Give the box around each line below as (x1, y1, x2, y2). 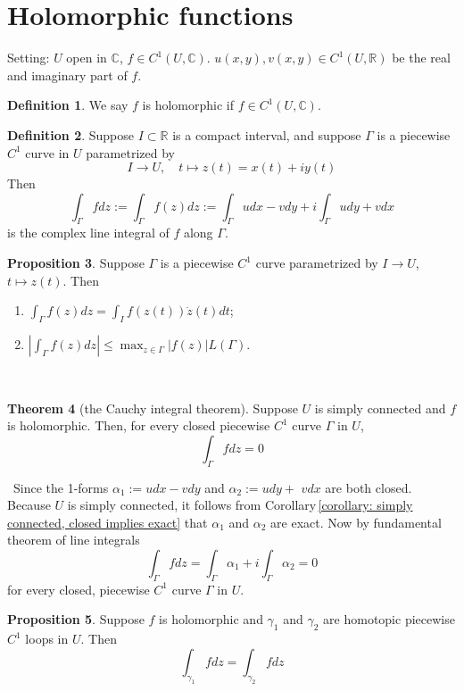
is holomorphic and (159, 610, 263, 629)
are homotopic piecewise (323, 610, 455, 629)
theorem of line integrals (7, 530, 140, 549)
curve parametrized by (255, 254, 378, 272)
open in (66, 48, 107, 67)
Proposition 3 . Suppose (7, 254, 145, 272)
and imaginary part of (7, 65, 128, 84)
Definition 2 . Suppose (7, 125, 135, 144)
